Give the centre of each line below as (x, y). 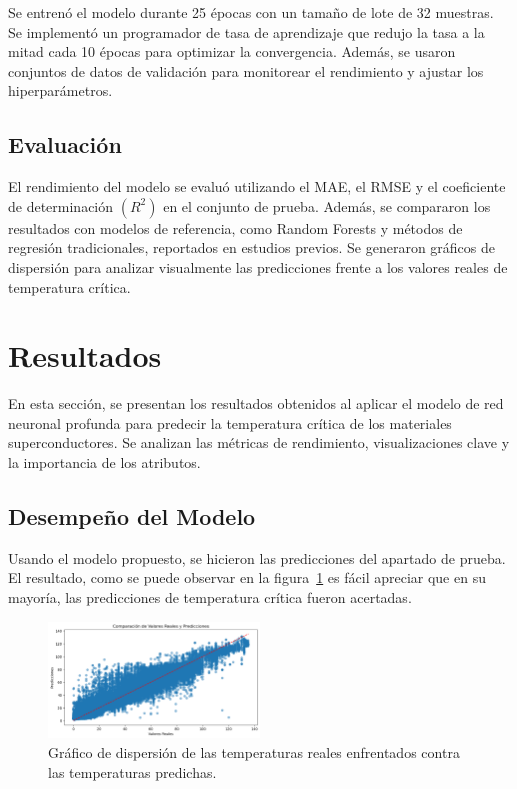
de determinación (61, 205)
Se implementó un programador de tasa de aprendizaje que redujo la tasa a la (246, 31)
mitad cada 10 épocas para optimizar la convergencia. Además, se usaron (232, 51)
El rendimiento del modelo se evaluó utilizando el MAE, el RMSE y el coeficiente (257, 186)
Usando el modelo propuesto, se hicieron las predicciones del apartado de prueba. (257, 557)
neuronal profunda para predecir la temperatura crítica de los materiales (230, 422)
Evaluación (65, 144)
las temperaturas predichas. (132, 771)
